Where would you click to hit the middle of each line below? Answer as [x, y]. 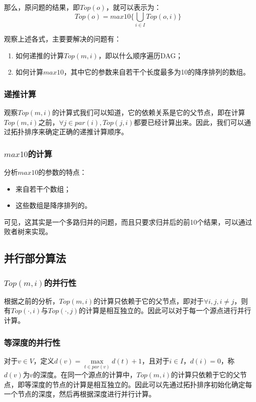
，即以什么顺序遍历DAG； [141, 55]
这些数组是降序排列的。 [53, 205]
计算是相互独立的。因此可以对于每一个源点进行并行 [168, 310]
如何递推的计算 [40, 55]
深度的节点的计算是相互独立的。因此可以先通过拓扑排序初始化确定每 [142, 384]
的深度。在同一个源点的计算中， [85, 375]
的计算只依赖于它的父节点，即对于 [148, 301]
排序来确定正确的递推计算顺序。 [76, 132]
